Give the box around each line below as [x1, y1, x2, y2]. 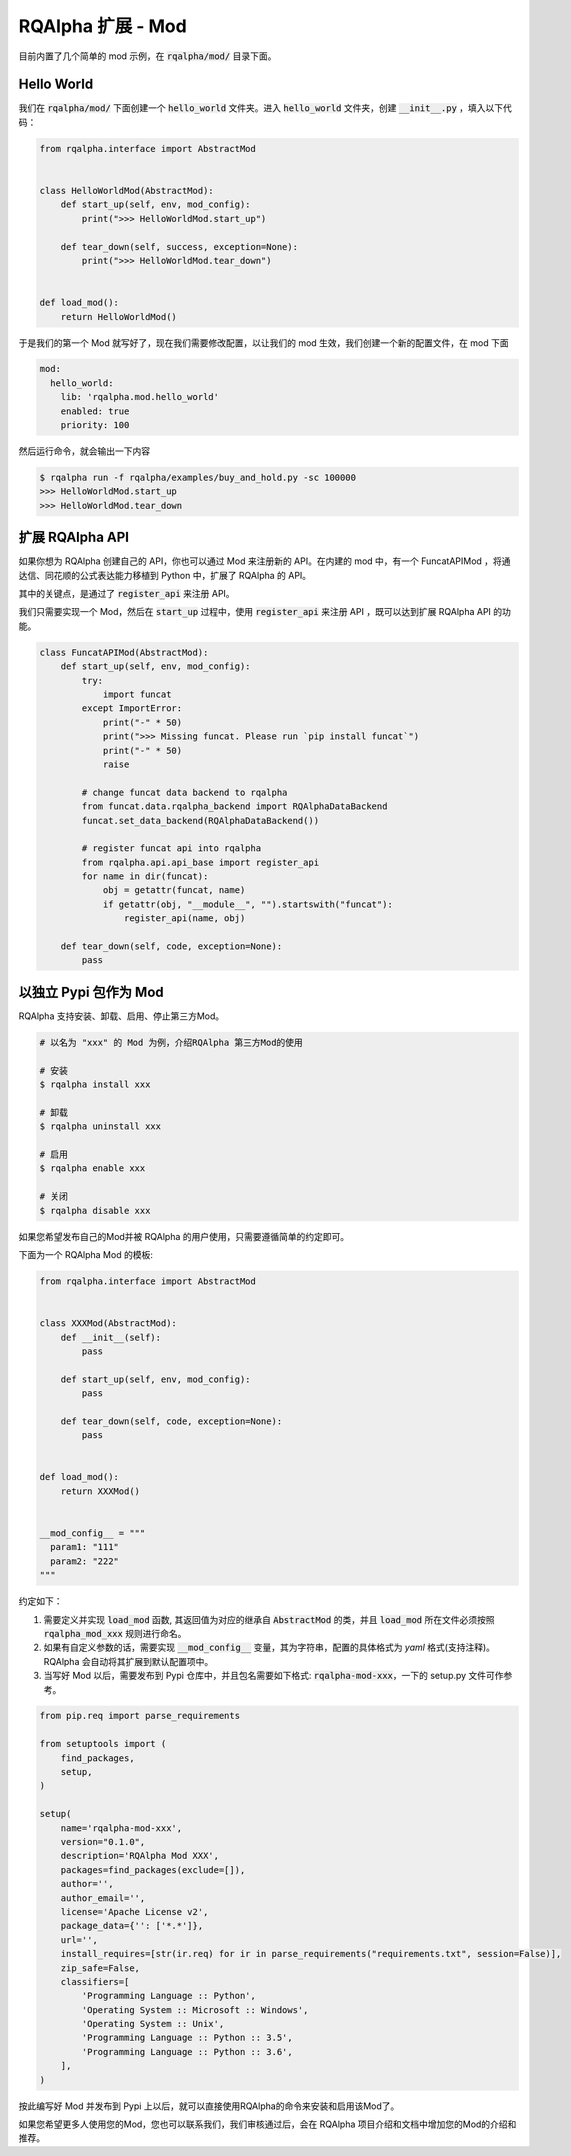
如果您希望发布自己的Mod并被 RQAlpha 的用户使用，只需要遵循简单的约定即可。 [18, 1230, 350, 1242]
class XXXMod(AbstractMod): [39, 1318, 177, 1329]
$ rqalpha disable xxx [39, 1205, 151, 1216]
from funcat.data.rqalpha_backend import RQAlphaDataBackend [81, 801, 388, 812]
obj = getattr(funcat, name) [102, 885, 246, 896]
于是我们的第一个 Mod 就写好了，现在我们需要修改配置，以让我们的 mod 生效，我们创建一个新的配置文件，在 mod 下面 [18, 336, 509, 349]
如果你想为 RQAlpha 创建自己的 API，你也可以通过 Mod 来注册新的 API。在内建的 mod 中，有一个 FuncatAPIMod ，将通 [18, 555, 511, 567]
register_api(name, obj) [123, 913, 246, 924]
